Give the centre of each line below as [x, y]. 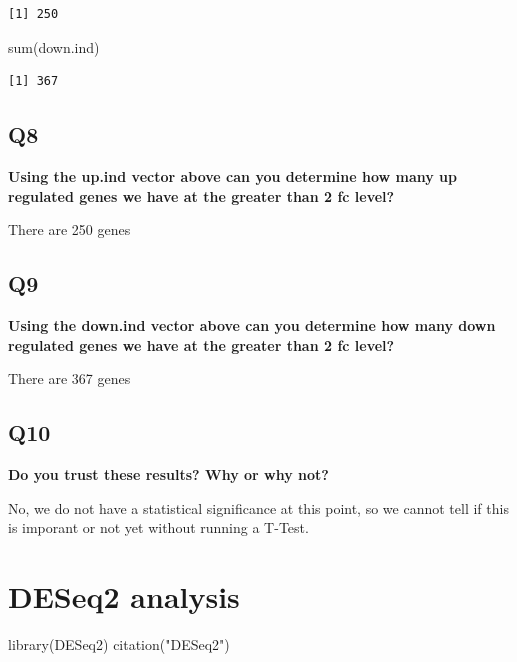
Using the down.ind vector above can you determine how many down [252, 324]
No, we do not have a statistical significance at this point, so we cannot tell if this [258, 507]
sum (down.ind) [54, 46]
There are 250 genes [69, 229]
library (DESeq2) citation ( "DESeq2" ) [119, 643]
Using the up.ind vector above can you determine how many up [232, 175]
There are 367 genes [69, 378]
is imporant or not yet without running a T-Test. [158, 527]
